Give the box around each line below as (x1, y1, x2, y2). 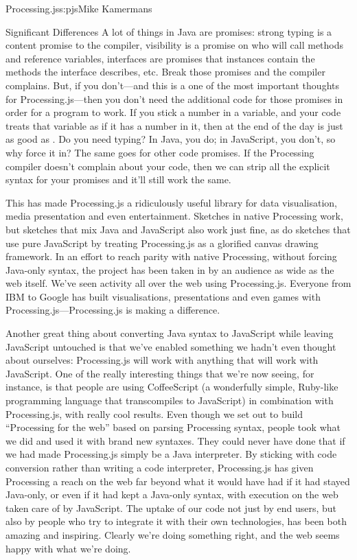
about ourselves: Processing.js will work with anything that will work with (5, 353, 319, 367)
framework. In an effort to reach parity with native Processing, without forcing (5, 249, 337, 264)
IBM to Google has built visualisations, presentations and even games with (5, 289, 321, 303)
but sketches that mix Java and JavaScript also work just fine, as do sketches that (5, 222, 351, 236)
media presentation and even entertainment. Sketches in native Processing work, (5, 209, 343, 223)
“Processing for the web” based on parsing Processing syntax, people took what (5, 420, 341, 434)
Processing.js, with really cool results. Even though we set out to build (5, 406, 303, 421)
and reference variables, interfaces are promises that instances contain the (5, 51, 315, 65)
